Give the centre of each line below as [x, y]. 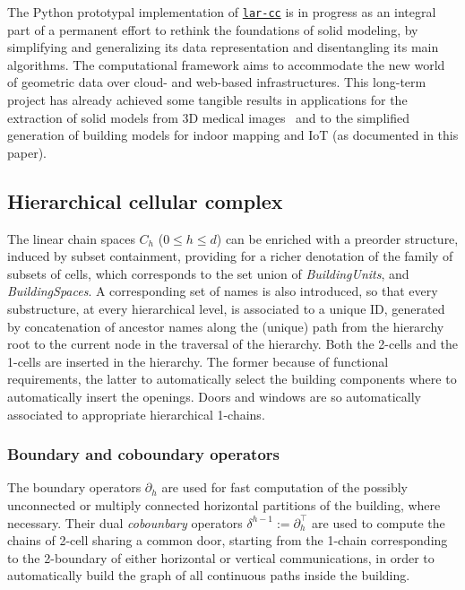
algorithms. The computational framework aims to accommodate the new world [226, 64]
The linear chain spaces [71, 238]
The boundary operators [74, 487]
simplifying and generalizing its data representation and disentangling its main [223, 47]
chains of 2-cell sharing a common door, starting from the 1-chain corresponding [228, 540]
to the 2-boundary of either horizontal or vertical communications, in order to [221, 557]
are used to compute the [379, 522]
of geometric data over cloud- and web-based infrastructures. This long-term [217, 82]
